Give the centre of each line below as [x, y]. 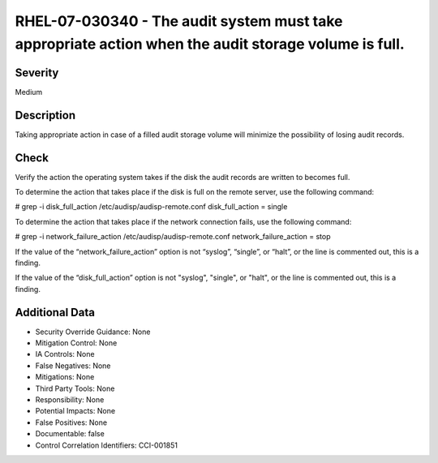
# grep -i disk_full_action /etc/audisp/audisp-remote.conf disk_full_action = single [151, 207]
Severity [37, 73]
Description [45, 115]
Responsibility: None [70, 400]
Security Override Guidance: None [93, 332]
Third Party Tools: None [75, 388]
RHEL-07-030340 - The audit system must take [179, 21]
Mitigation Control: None [76, 343]
